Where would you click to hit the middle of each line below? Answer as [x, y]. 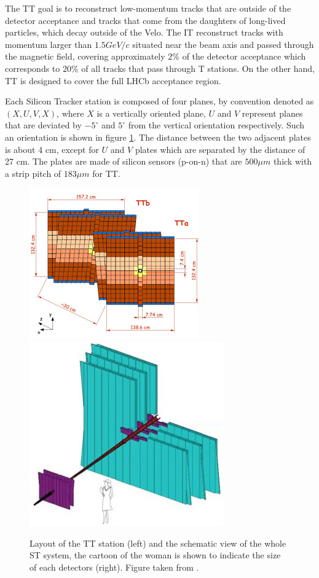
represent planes [272, 113]
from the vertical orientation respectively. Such [216, 125]
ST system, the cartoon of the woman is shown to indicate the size [155, 555]
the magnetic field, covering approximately [85, 56]
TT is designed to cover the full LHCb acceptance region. [113, 80]
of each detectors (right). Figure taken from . [114, 567]
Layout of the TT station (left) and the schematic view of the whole [158, 543]
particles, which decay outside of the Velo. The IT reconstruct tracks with [144, 32]
